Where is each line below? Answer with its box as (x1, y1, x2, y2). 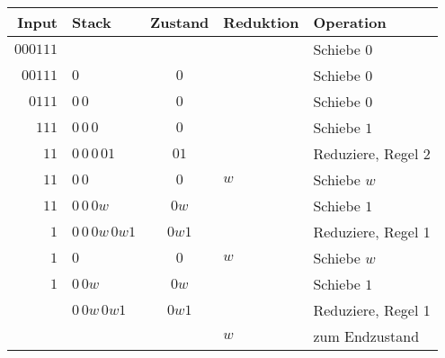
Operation (313, 12, 387, 32)
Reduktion (223, 12, 299, 32)
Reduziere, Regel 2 (313, 143, 431, 164)
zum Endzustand (313, 326, 420, 346)
